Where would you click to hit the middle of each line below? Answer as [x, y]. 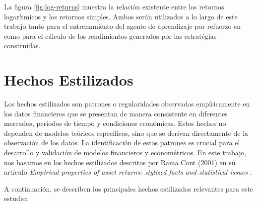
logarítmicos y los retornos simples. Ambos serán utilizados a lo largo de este [121, 16]
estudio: [16, 198]
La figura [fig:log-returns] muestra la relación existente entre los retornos [114, 6]
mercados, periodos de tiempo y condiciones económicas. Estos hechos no [115, 123]
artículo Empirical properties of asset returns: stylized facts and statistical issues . [128, 172]
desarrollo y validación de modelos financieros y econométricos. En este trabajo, [125, 153]
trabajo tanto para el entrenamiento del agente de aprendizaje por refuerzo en [123, 26]
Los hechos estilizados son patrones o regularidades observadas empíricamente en [127, 104]
